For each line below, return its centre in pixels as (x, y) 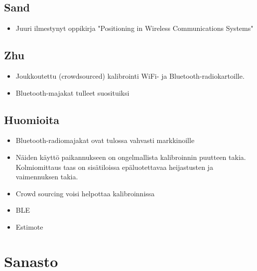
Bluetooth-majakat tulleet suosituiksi (72, 92)
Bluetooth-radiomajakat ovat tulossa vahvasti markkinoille (105, 140)
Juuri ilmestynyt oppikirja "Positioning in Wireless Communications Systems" (134, 28)
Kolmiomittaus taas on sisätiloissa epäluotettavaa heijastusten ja (114, 167)
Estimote (29, 226)
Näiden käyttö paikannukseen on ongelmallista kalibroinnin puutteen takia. (131, 157)
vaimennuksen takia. (47, 177)
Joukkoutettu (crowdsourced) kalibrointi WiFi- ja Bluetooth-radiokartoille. (130, 76)
